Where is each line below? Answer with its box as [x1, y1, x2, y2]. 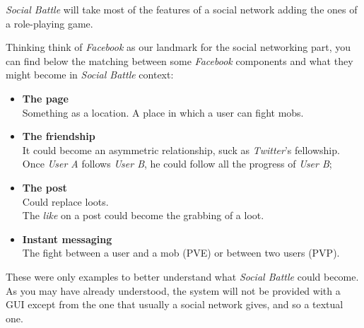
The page [22, 90, 69, 105]
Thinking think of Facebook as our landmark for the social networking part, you [6, 40, 351, 54]
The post [22, 180, 67, 194]
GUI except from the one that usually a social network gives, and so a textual [6, 297, 344, 312]
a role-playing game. [6, 16, 93, 30]
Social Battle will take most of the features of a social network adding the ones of [6, 2, 358, 16]
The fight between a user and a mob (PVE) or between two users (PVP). [22, 245, 340, 260]
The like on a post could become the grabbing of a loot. [22, 208, 264, 223]
